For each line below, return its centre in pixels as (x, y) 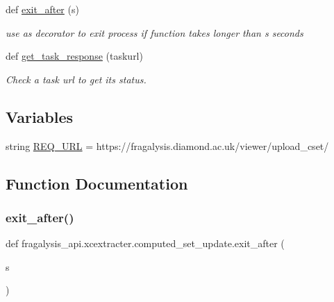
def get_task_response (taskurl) (74, 56)
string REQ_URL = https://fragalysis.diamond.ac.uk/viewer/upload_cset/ (167, 145)
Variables (40, 116)
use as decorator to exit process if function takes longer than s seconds (155, 32)
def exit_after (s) (42, 9)
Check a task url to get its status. (76, 79)
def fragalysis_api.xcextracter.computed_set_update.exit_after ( (145, 243)
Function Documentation (97, 183)
